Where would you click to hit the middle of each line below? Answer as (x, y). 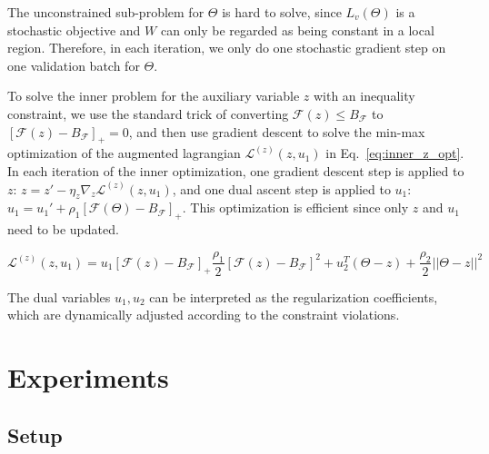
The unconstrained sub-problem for (106, 12)
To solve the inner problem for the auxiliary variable (154, 96)
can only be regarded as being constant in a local (297, 30)
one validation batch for (74, 65)
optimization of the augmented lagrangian (124, 153)
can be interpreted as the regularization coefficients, (294, 296)
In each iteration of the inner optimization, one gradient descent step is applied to (236, 170)
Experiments (88, 376)
